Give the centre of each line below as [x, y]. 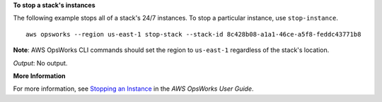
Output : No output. [40, 63]
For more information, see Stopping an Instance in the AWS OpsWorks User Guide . [133, 89]
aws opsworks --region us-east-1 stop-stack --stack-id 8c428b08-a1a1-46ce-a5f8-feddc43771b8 [193, 34]
